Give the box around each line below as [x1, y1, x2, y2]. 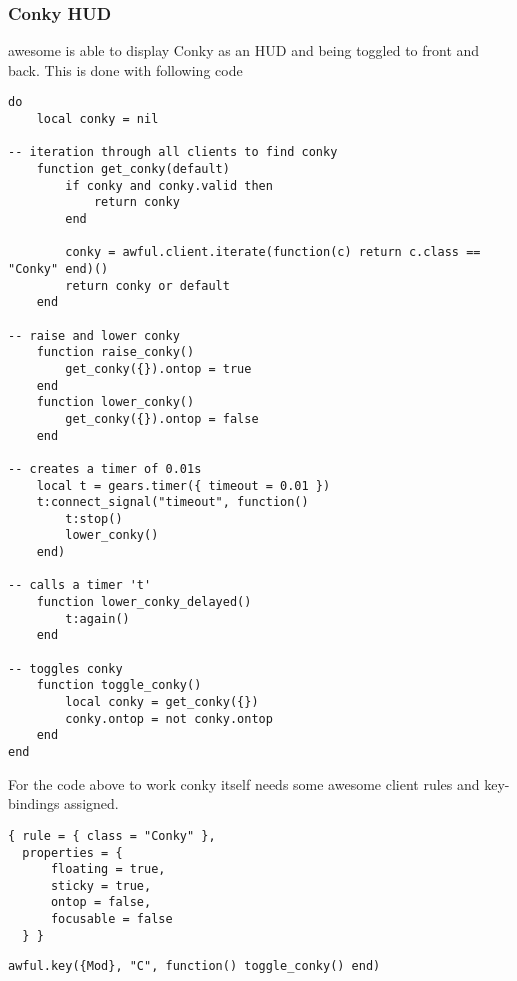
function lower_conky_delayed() [36, 595, 252, 610]
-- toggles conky [8, 661, 123, 676]
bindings [8, 793, 60, 814]
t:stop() [65, 511, 123, 526]
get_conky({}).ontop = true [65, 361, 252, 376]
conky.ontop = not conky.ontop [65, 711, 273, 726]
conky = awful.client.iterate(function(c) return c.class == [65, 245, 481, 260]
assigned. [64, 793, 119, 814]
